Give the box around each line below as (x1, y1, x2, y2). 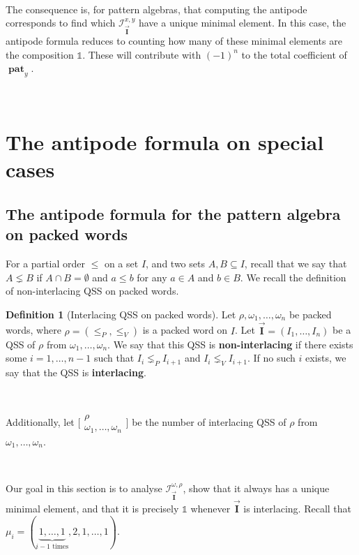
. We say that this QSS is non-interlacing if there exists (107, 336, 353, 351)
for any (137, 269, 167, 284)
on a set (104, 256, 139, 270)
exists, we (305, 350, 346, 365)
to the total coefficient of (241, 47, 347, 61)
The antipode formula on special (6, 127, 324, 156)
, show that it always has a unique (183, 480, 330, 495)
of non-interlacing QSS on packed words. (6, 283, 179, 298)
